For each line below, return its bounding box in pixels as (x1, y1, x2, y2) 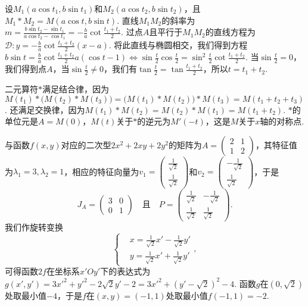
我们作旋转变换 (5, 220, 63, 233)
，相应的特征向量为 (64, 165, 139, 177)
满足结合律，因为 (42, 82, 109, 95)
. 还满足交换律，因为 (5, 103, 85, 115)
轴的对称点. (260, 115, 304, 127)
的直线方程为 (205, 26, 256, 38)
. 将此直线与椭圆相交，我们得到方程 (108, 39, 248, 51)
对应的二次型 (61, 138, 111, 151)
